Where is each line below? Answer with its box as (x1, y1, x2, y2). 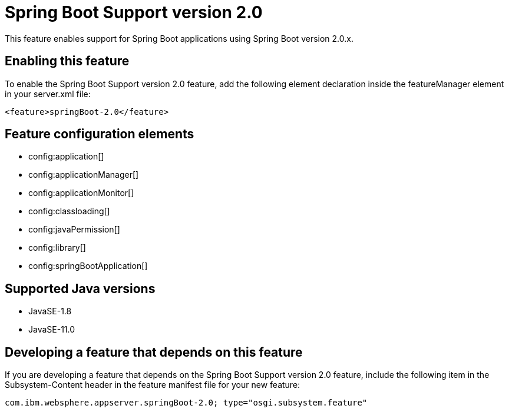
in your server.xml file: (5, 88, 91, 99)
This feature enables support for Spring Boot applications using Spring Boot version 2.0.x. (5, 33, 353, 44)
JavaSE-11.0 (28, 324, 75, 335)
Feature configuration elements (5, 127, 194, 142)
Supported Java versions (5, 281, 156, 296)
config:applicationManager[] (28, 170, 139, 180)
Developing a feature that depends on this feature (5, 344, 303, 360)
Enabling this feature (5, 54, 130, 69)
